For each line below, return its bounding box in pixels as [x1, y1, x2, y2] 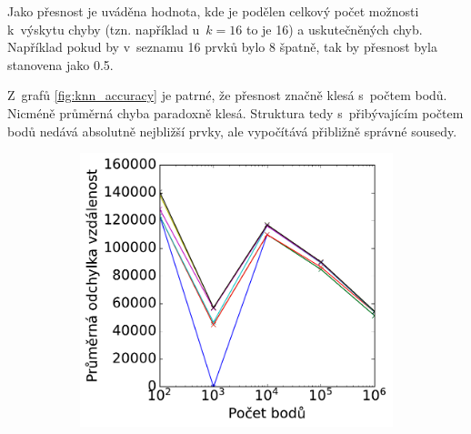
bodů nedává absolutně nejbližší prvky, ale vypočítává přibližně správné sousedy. [7, 121, 457, 140]
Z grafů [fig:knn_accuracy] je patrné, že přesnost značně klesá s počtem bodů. [7, 86, 447, 105]
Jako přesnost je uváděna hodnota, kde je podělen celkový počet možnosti [7, 2, 419, 20]
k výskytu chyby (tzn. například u [7, 19, 200, 38]
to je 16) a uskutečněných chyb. [246, 19, 423, 38]
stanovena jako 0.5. [7, 55, 114, 74]
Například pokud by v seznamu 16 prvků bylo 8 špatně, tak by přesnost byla [7, 37, 437, 56]
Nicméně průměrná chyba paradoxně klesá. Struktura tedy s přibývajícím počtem [7, 103, 464, 122]
